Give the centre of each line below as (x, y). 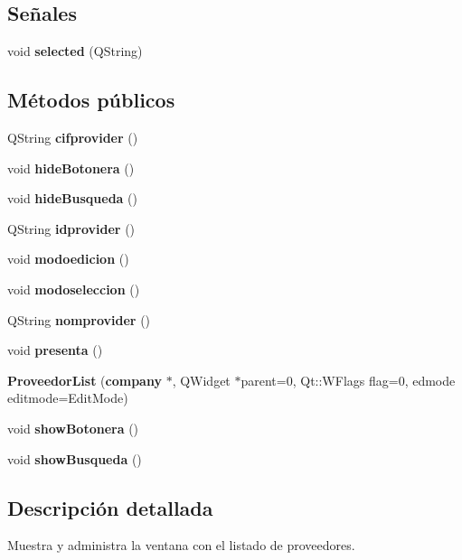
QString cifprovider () (73, 137)
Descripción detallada (110, 507)
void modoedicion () (68, 259)
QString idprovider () (71, 228)
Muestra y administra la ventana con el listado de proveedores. (181, 545)
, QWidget (201, 380)
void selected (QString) (75, 51)
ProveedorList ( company (85, 380)
